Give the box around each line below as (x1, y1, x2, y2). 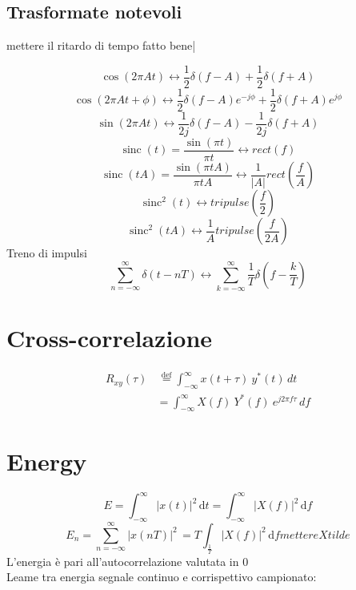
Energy (6, 444, 87, 477)
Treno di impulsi (6, 244, 87, 261)
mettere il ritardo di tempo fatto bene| (6, 37, 196, 54)
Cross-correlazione (6, 321, 213, 354)
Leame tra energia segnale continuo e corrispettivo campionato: (6, 568, 317, 585)
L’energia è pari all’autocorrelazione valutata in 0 (6, 552, 249, 569)
